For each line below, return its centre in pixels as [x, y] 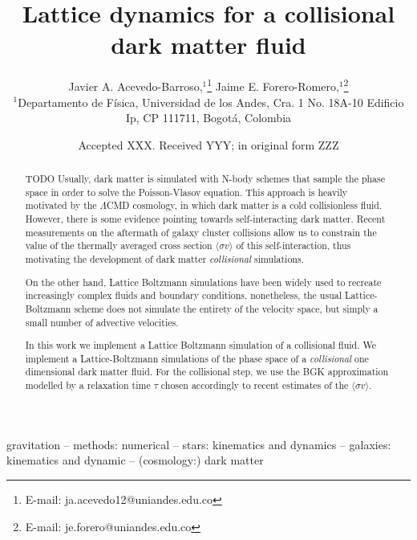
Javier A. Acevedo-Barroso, [136, 86]
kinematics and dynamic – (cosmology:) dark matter [135, 460]
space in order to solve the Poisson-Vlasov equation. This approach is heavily [186, 192]
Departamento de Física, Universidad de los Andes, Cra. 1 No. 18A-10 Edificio [211, 102]
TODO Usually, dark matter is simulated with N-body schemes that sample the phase [205, 179]
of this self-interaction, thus [294, 245]
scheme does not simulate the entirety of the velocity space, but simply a [226, 308]
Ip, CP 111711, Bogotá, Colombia [208, 118]
